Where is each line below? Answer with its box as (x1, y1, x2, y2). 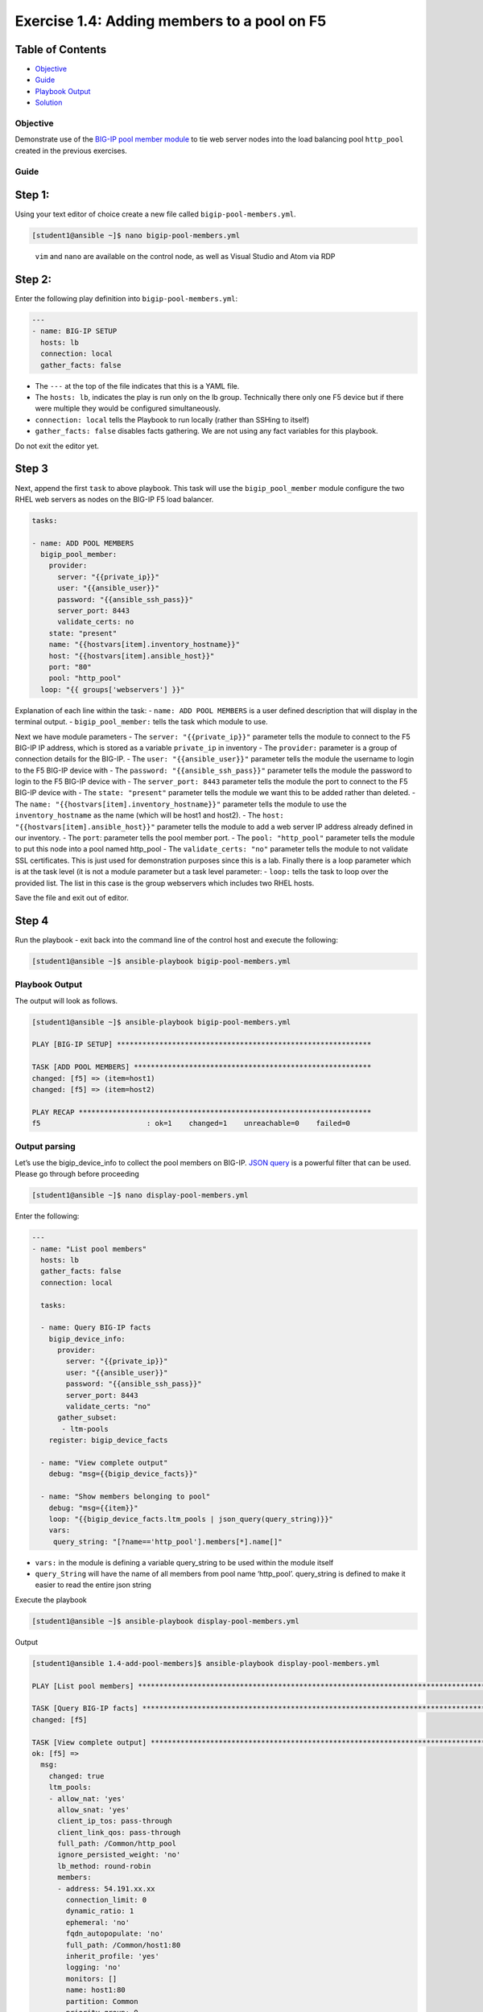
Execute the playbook (14, 1594, 88, 1605)
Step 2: (14, 273, 52, 287)
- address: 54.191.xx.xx (57, 1884, 156, 1893)
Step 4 (14, 913, 49, 927)
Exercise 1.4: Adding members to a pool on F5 (14, 12, 327, 30)
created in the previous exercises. (14, 146, 128, 155)
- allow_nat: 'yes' (48, 1794, 126, 1803)
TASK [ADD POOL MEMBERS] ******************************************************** (31, 1062, 372, 1072)
